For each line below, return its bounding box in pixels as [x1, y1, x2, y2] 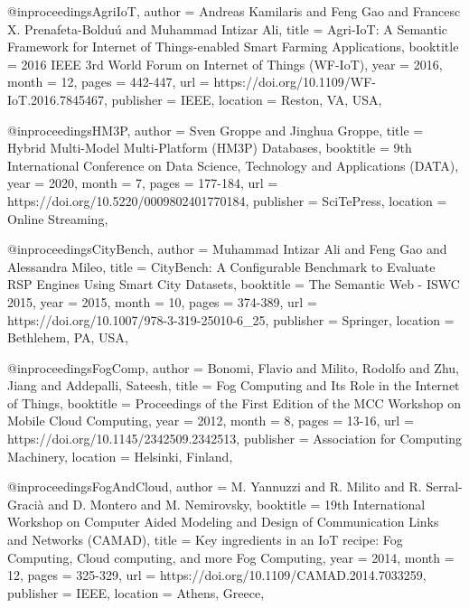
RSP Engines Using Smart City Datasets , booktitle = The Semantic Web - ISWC [7, 275, 460, 294]
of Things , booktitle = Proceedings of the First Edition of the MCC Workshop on [7, 393, 461, 412]
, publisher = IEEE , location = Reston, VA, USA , [103, 89, 382, 108]
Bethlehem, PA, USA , [7, 328, 128, 347]
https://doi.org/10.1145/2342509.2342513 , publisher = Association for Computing [7, 429, 462, 448]
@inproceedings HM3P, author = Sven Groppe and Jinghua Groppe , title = [7, 120, 424, 139]
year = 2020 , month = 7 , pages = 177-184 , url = [7, 173, 278, 192]
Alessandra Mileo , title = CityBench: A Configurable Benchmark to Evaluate [7, 257, 436, 276]
